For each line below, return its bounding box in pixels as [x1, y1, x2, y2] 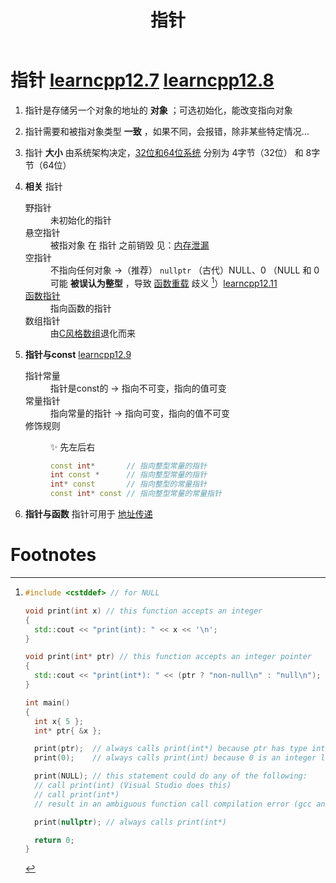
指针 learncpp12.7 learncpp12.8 [10, 69, 275, 92]
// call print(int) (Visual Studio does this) [34, 781, 232, 791]
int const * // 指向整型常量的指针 [49, 470, 208, 480]
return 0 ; [34, 835, 75, 845]
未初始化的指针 [49, 214, 112, 226]
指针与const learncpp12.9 [24, 348, 132, 360]
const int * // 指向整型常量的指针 [49, 461, 208, 471]
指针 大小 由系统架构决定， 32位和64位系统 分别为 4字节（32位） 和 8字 [24, 146, 321, 158]
